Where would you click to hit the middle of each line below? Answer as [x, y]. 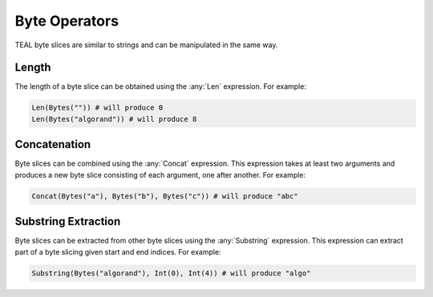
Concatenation [53, 144]
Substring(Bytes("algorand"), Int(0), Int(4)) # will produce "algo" [171, 273]
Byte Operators [67, 21]
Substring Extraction [68, 221]
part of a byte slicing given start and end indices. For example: [118, 251]
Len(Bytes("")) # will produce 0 [97, 108]
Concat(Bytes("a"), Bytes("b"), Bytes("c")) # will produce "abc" [165, 196]
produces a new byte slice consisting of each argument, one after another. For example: [160, 175]
